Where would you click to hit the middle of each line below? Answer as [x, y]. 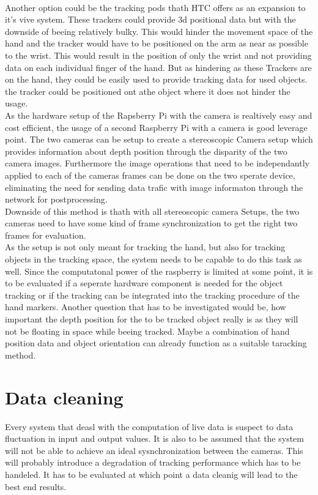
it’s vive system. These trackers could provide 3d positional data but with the [150, 19]
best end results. [36, 486]
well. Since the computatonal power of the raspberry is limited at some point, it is [159, 271]
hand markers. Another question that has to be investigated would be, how [146, 307]
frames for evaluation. [46, 235]
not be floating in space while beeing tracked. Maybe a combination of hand [147, 331]
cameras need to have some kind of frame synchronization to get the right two [151, 223]
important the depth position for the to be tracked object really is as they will [152, 319]
